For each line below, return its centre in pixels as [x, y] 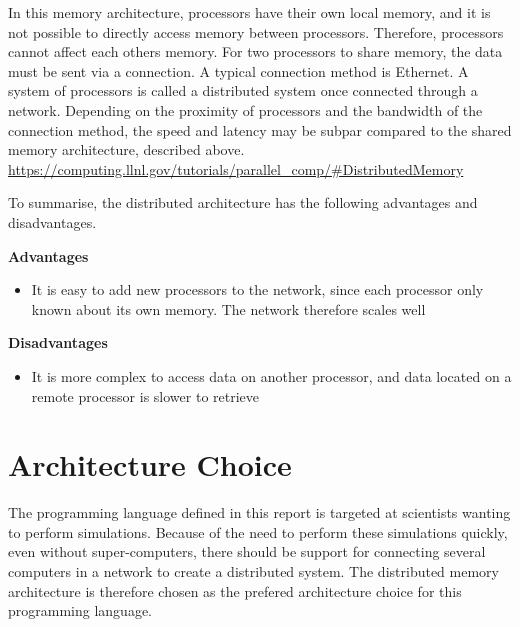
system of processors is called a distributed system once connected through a [243, 90]
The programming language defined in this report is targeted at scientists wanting [259, 512]
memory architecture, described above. [126, 149]
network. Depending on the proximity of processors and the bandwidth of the [245, 109]
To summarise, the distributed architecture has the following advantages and [243, 202]
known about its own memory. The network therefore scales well [228, 308]
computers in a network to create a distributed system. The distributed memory [253, 571]
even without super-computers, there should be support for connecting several [247, 551]
